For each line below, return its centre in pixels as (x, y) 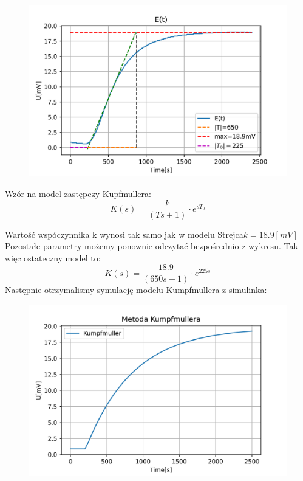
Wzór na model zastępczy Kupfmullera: (78, 193)
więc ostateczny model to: (53, 258)
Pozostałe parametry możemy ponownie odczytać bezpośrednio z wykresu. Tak (151, 246)
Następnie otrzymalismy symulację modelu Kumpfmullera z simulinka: (136, 290)
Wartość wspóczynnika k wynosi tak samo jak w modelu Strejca (124, 234)
